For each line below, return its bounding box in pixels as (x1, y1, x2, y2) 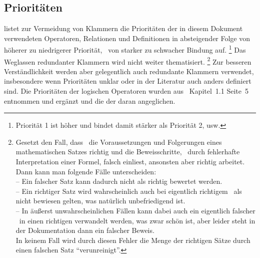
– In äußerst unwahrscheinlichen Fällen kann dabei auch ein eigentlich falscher (15, 205, 255, 216)
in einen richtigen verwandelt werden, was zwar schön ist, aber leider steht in (19, 215, 255, 225)
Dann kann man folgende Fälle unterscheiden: (15, 166, 156, 176)
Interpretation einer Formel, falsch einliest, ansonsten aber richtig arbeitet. (15, 156, 245, 167)
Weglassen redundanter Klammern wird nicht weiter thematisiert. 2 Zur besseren (4, 55, 251, 67)
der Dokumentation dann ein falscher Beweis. (15, 225, 154, 235)
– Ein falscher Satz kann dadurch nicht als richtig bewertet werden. (15, 176, 222, 186)
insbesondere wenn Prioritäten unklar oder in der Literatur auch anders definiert (4, 76, 251, 86)
